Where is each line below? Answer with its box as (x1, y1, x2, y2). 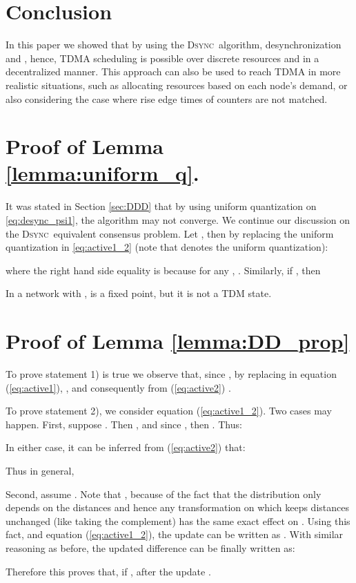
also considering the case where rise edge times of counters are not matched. (6, 91, 328, 106)
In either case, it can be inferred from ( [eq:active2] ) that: (6, 440, 246, 455)
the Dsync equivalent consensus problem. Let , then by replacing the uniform (6, 226, 334, 240)
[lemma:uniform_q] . (6, 159, 199, 187)
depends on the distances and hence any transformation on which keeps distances (6, 500, 349, 515)
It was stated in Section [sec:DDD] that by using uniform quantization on (6, 199, 317, 213)
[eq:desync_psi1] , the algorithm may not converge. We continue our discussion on (6, 213, 350, 227)
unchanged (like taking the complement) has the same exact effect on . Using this (6, 513, 350, 528)
